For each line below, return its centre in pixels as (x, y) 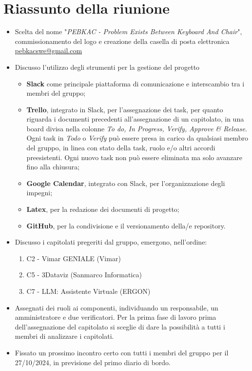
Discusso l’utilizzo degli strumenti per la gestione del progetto (107, 67)
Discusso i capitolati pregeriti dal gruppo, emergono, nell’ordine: (111, 242)
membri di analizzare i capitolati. (64, 336)
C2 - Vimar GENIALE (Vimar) (74, 258)
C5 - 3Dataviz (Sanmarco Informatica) (84, 275)
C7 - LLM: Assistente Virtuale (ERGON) (88, 291)
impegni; (39, 193)
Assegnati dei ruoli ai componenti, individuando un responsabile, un (116, 307)
